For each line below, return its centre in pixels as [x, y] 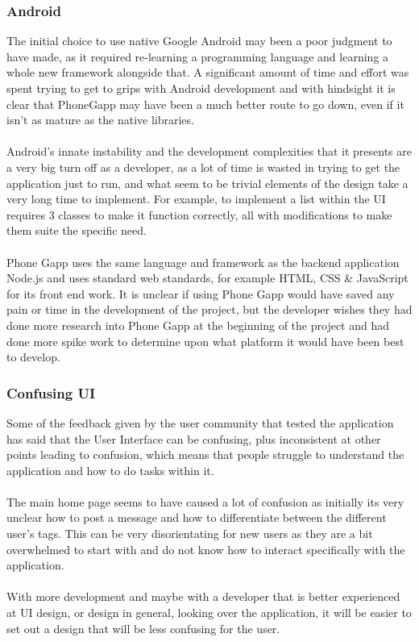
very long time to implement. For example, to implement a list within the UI [196, 199]
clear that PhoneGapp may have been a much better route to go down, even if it [205, 104]
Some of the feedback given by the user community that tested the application [200, 422]
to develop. [33, 357]
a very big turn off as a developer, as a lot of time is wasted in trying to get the [203, 167]
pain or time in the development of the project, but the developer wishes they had [209, 309]
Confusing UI [51, 392]
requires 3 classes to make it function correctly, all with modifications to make [199, 214]
